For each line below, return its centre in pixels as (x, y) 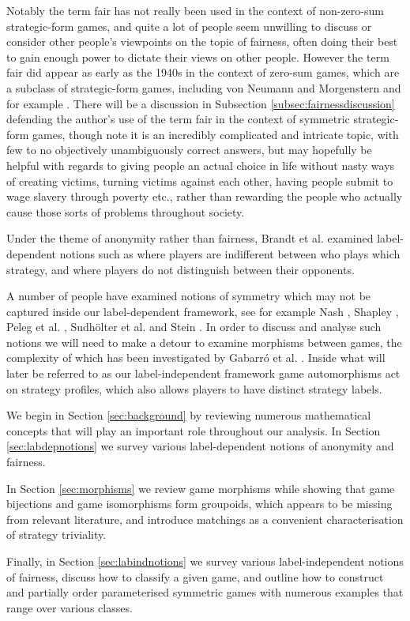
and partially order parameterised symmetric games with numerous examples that (205, 592)
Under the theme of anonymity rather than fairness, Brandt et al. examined (190, 238)
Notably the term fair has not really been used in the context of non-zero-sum (195, 10)
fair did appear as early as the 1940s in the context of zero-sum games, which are (203, 72)
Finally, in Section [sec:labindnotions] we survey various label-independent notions (205, 561)
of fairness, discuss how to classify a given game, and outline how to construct (195, 576)
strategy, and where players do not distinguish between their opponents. (181, 269)
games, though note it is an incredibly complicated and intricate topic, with (216, 134)
